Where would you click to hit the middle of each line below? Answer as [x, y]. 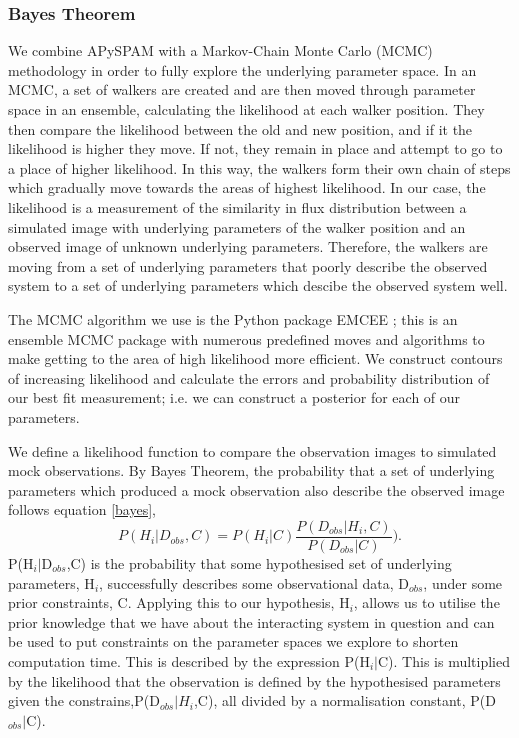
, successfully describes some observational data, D [254, 582]
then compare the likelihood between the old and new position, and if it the [240, 128]
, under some [463, 582]
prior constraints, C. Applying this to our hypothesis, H [179, 602]
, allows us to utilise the [426, 602]
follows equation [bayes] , [82, 509]
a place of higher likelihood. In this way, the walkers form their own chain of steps [259, 167]
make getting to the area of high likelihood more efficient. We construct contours [255, 358]
